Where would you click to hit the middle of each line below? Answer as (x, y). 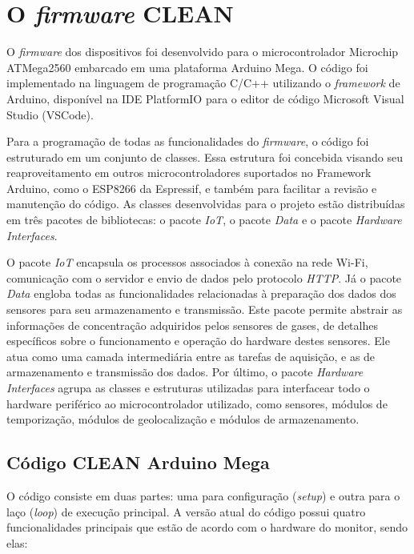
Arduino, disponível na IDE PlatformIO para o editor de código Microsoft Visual (205, 98)
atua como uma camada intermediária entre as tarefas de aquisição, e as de (191, 356)
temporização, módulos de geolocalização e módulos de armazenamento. (183, 419)
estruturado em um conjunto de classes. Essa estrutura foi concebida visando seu (205, 157)
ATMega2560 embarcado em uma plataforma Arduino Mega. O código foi (187, 67)
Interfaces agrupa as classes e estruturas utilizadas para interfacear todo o (188, 387)
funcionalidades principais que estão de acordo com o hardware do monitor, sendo (207, 527)
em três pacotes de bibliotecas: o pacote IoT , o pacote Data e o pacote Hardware (204, 220)
